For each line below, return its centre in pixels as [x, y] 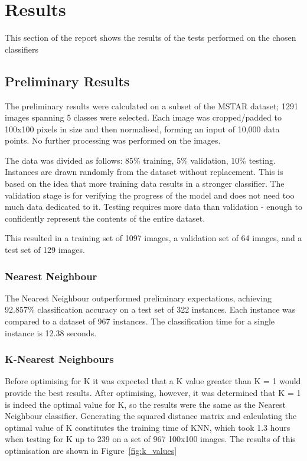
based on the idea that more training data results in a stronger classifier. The [145, 184]
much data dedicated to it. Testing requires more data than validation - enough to [153, 207]
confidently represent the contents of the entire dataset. [105, 218]
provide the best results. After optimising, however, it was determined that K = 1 [153, 393]
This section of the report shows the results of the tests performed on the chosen [151, 38]
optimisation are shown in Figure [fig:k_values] [91, 451]
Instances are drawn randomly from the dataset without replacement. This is [144, 172]
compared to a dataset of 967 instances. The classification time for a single [140, 321]
